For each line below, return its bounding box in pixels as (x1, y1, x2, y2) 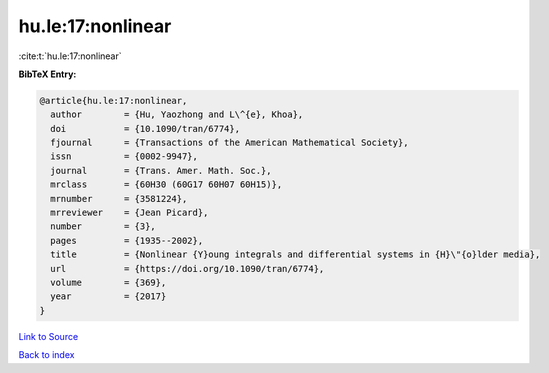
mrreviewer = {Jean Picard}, (50, 207, 209, 219)
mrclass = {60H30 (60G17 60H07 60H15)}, (50, 179, 283, 190)
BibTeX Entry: (18, 68, 77, 80)
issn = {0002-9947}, (50, 151, 199, 162)
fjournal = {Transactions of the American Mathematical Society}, (50, 137, 409, 149)
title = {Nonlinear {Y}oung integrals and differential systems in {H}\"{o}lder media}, (50, 249, 541, 260)
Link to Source (18, 330, 79, 342)
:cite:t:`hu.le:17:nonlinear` (18, 50, 122, 62)
